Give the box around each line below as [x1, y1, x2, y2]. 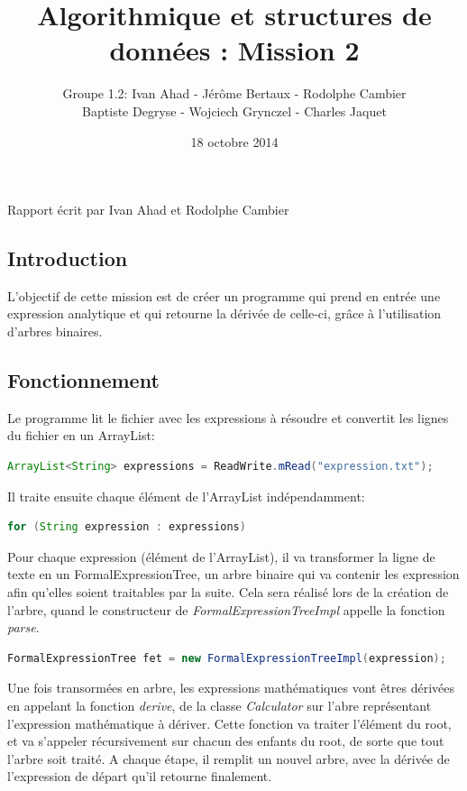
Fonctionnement [7, 366, 160, 394]
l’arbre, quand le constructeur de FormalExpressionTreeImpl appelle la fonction [7, 600, 445, 619]
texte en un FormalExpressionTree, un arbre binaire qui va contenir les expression [7, 565, 460, 584]
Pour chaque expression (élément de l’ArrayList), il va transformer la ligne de [7, 547, 435, 566]
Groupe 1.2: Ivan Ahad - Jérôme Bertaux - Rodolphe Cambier [62, 84, 407, 103]
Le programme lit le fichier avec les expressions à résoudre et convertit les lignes [7, 408, 449, 427]
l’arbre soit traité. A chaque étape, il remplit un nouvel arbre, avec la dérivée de [7, 749, 450, 768]
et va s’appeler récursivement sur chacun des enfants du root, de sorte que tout [7, 731, 444, 750]
